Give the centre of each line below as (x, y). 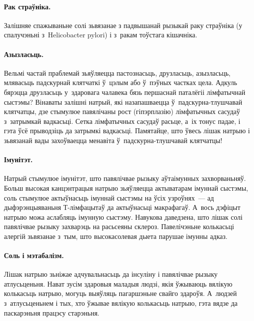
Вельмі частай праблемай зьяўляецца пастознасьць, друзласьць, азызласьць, (117, 73)
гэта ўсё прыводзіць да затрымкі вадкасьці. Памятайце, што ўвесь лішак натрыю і (127, 131)
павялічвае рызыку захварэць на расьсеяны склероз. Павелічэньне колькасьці (119, 226)
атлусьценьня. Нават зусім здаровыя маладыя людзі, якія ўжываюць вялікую (118, 283)
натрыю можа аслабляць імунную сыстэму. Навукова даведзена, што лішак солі (123, 217)
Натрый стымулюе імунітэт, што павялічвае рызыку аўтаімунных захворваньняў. (125, 178)
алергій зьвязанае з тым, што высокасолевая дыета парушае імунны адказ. (116, 236)
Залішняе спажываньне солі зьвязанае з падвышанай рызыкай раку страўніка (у (123, 25)
